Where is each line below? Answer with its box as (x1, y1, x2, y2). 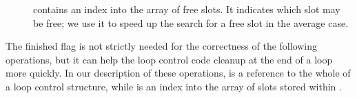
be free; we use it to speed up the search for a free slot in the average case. (33, 15, 349, 30)
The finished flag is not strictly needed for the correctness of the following (6, 39, 318, 53)
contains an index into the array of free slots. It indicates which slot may (33, 2, 340, 16)
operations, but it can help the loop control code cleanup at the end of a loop (6, 52, 333, 66)
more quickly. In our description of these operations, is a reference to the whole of (6, 66, 351, 80)
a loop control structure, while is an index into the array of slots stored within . (6, 79, 342, 93)
